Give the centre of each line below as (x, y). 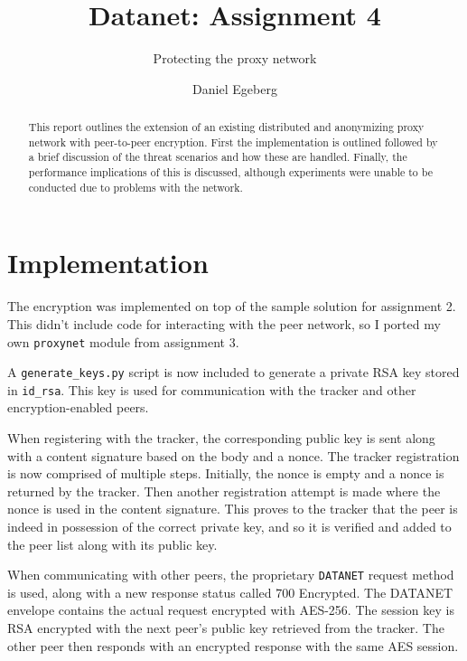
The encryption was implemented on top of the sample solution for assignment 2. (232, 306)
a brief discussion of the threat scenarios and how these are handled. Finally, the (218, 157)
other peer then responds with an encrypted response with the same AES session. (233, 645)
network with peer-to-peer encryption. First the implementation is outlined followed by (233, 142)
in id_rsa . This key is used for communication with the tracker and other (212, 389)
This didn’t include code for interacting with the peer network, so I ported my (224, 323)
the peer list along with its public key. (112, 544)
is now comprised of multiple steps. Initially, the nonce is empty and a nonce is (226, 473)
